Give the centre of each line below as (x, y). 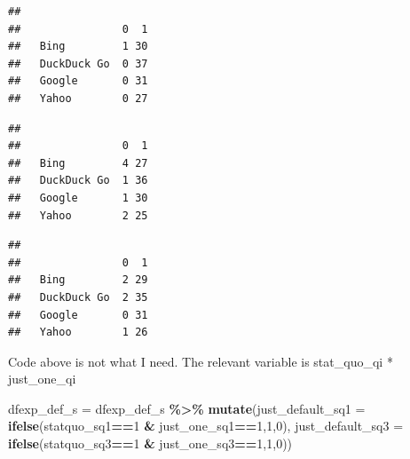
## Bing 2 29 (78, 280)
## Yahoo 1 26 (78, 332)
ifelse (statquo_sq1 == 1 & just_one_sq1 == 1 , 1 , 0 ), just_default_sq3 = (206, 426)
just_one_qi (42, 379)
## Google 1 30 (78, 198)
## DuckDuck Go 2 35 (78, 297)
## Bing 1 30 (78, 47)
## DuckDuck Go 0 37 (78, 63)
